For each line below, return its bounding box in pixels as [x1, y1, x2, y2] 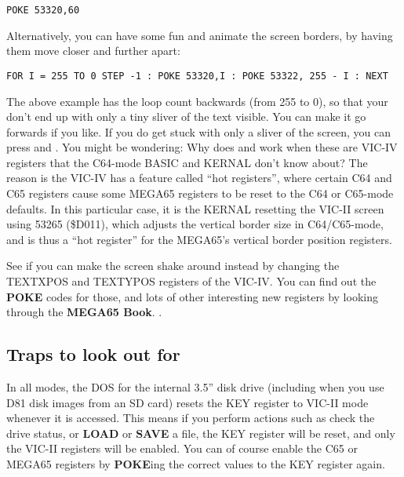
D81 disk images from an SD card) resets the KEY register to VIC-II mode [6, 394, 369, 410]
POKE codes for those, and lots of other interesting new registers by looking [6, 288, 378, 304]
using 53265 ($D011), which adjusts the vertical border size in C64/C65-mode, [6, 216, 384, 232]
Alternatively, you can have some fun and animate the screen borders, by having [6, 27, 393, 43]
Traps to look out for [6, 342, 180, 366]
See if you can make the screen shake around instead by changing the [6, 257, 340, 274]
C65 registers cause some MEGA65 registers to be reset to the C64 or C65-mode [6, 185, 394, 202]
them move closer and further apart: [6, 42, 180, 59]
